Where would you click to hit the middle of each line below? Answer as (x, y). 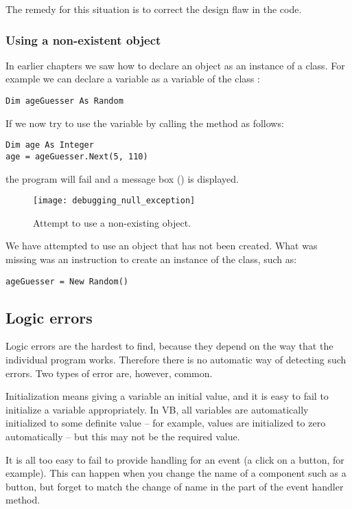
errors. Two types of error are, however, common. (109, 373)
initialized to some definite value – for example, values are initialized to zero (166, 423)
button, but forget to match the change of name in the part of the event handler (175, 486)
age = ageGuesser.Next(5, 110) (77, 156)
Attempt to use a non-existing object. (112, 222)
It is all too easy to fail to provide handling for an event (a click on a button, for (175, 459)
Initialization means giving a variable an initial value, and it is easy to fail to (167, 396)
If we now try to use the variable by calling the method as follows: (145, 123)
